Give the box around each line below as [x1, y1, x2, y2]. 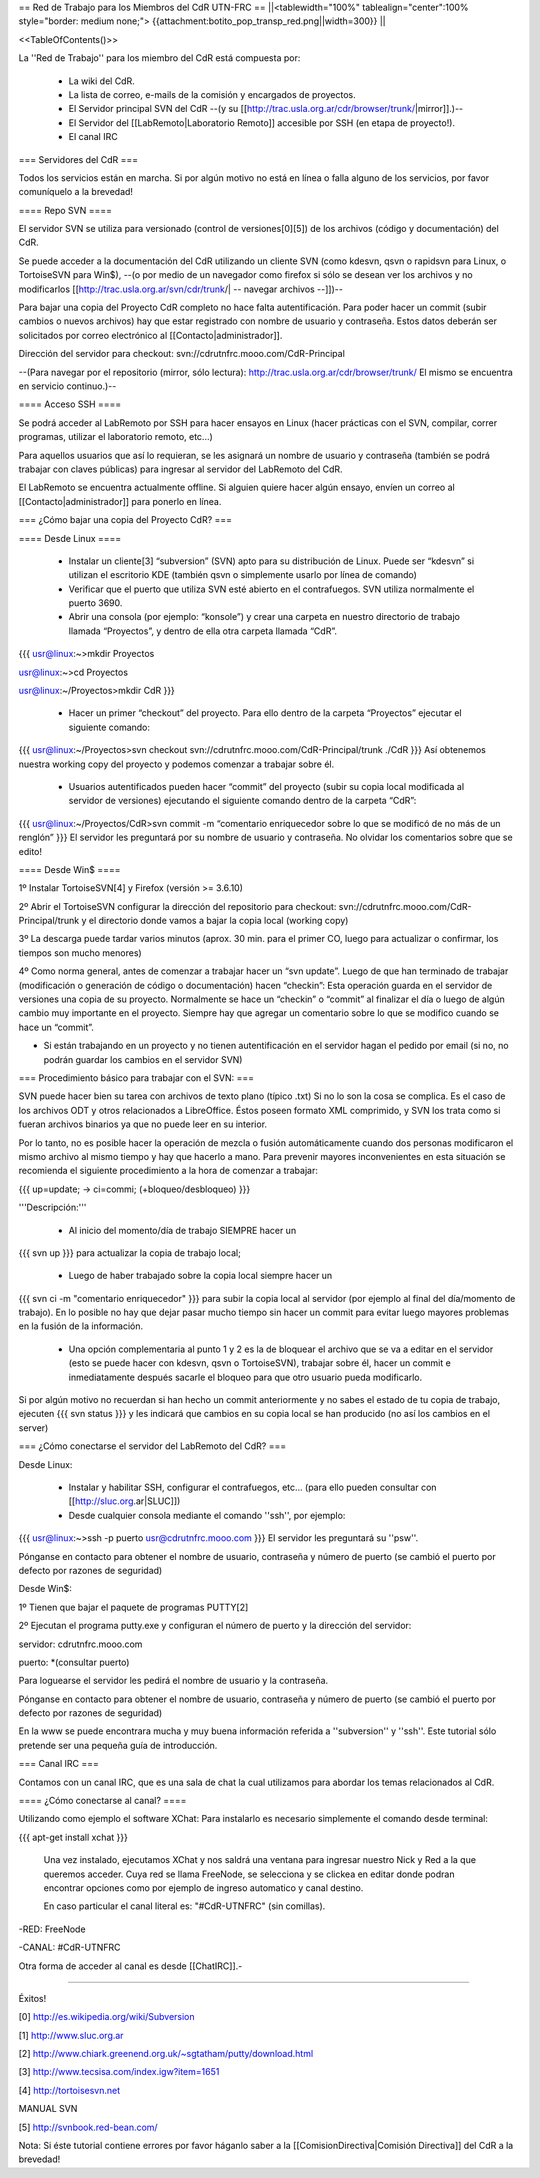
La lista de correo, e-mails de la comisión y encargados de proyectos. [68, 88, 357, 100]
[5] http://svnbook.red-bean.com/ [18, 2121, 159, 2133]
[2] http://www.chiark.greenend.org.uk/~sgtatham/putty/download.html [18, 2048, 314, 2060]
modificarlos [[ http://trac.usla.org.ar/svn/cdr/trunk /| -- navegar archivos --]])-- [18, 283, 344, 295]
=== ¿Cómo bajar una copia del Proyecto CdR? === [18, 514, 233, 526]
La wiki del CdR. [68, 75, 135, 87]
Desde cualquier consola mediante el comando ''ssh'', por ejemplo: [68, 1509, 346, 1521]
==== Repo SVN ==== [18, 204, 113, 216]
